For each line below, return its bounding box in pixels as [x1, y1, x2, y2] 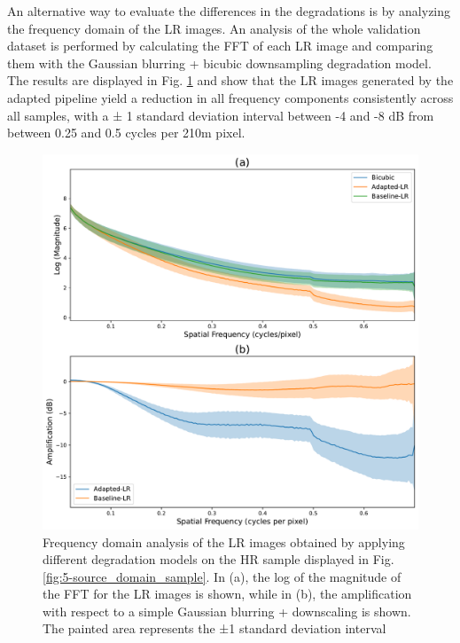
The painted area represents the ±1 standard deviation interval [43, 619, 386, 638]
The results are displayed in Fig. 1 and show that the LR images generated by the [7, 71, 454, 90]
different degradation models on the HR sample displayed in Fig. [43, 550, 394, 569]
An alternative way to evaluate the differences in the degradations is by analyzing [7, 2, 451, 20]
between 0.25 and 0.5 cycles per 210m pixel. [7, 123, 246, 142]
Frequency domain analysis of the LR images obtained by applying [43, 532, 405, 551]
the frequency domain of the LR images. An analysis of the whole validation [7, 19, 421, 37]
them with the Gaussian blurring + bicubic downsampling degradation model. [7, 53, 432, 72]
